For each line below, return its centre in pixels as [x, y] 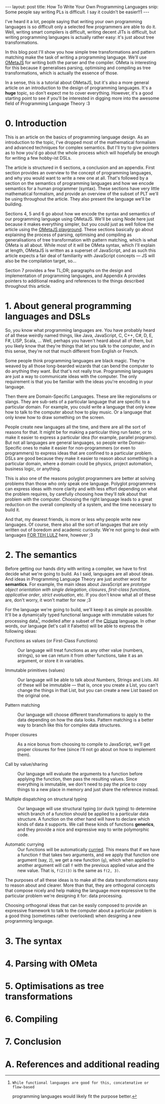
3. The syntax [34, 941]
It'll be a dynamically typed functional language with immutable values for [80, 615]
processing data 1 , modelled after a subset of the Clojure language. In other [81, 621]
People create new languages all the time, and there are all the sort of [75, 427]
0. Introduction [36, 123]
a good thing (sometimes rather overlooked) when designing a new [73, 916]
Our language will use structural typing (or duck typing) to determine [87, 809]
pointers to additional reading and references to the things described [75, 281]
